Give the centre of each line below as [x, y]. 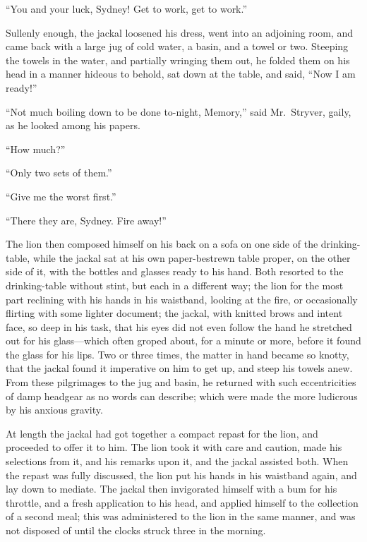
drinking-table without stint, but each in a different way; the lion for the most [175, 285]
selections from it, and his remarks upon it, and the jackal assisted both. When [177, 461]
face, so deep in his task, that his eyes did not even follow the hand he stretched [179, 326]
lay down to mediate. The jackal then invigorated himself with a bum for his [172, 489]
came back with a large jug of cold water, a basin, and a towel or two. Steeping [177, 46]
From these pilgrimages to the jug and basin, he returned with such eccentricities [181, 382]
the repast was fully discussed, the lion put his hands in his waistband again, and [181, 475]
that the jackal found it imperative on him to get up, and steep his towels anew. [179, 368]
